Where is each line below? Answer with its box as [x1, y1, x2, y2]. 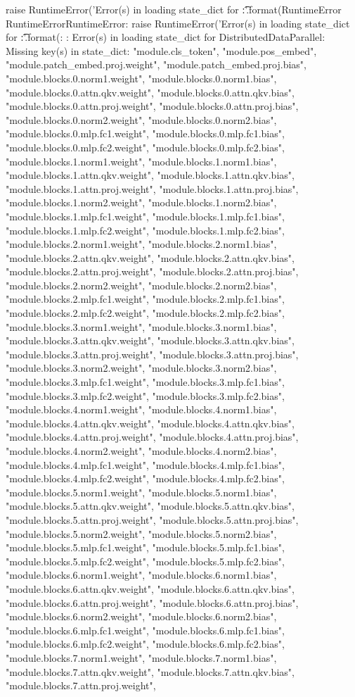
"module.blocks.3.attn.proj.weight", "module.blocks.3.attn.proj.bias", [6, 346, 299, 361]
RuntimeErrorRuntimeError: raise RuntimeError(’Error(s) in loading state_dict [6, 15, 350, 30]
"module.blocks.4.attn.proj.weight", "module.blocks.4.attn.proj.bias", [6, 429, 299, 444]
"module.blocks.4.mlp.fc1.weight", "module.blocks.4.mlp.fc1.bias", [6, 457, 285, 472]
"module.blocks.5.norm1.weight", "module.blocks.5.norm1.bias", [6, 484, 277, 499]
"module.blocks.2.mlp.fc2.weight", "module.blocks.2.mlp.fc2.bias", [6, 306, 285, 320]
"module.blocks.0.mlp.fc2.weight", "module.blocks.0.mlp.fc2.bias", [6, 139, 285, 154]
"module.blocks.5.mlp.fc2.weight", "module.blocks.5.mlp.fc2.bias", [6, 553, 285, 568]
